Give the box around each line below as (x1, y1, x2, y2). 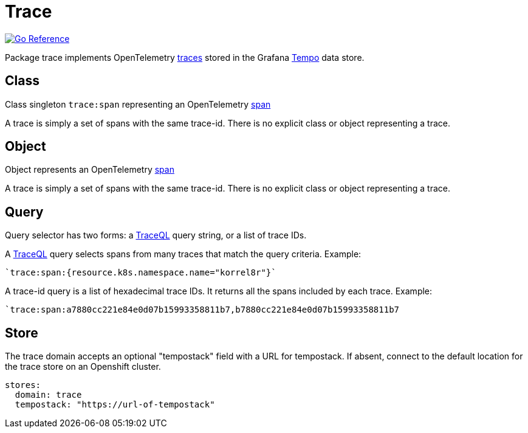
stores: (5, 380, 41, 390)
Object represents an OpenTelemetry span (5, 164, 174, 175)
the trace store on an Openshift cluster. (5, 361, 161, 372)
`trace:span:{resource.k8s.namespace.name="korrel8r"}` (5, 268, 276, 278)
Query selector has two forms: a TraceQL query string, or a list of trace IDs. (5, 230, 307, 241)
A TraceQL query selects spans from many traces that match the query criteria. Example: (5, 249, 362, 260)
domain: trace (15, 390, 82, 400)
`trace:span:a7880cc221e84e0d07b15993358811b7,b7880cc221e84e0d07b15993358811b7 (5, 305, 400, 315)
